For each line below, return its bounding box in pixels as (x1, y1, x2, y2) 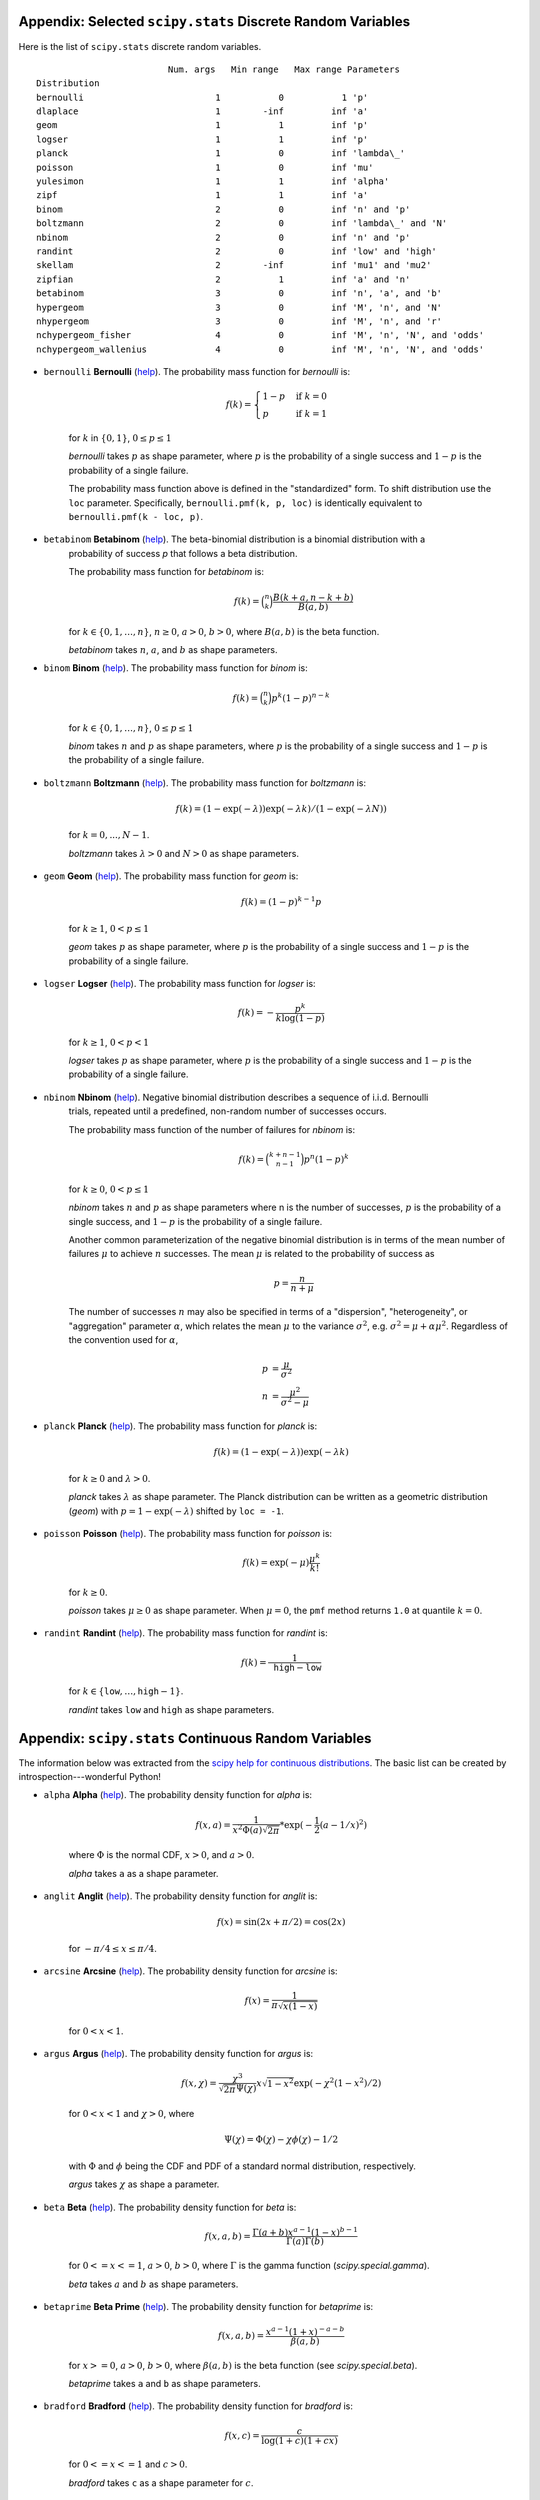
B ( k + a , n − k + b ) (272, 591, 354, 603)
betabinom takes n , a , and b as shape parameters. (68, 643, 279, 655)
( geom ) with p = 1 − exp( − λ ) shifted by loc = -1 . (68, 1505, 284, 1517)
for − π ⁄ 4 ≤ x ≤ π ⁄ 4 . (68, 1942, 157, 1954)
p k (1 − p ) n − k (271, 690, 330, 704)
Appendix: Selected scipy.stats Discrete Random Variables (18, 13, 410, 30)
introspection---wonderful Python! (18, 1770, 162, 1782)
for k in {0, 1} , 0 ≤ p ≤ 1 (68, 432, 172, 444)
